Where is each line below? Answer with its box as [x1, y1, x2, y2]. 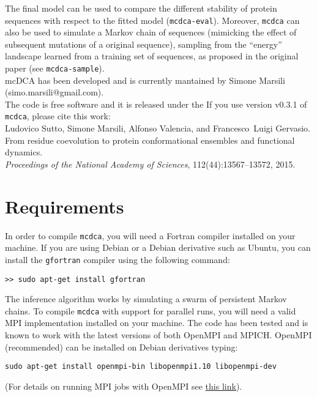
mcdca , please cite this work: [5, 109, 111, 122]
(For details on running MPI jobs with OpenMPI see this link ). [5, 379, 242, 392]
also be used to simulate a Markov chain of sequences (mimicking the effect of [5, 26, 297, 39]
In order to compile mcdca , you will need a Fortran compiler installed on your [5, 229, 296, 242]
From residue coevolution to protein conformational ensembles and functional [5, 133, 295, 146]
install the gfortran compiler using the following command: [5, 253, 230, 265]
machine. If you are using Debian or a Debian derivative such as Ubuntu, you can [5, 241, 311, 254]
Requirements [5, 193, 124, 218]
